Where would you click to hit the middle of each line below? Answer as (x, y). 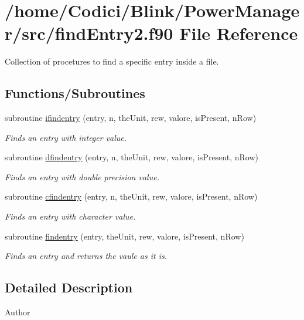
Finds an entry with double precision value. (82, 176)
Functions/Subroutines (75, 93)
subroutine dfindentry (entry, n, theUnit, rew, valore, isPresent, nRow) (131, 157)
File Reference (239, 33)
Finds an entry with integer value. (66, 137)
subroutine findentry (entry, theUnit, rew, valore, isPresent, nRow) (124, 236)
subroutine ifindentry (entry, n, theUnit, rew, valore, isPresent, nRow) (131, 118)
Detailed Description (69, 287)
